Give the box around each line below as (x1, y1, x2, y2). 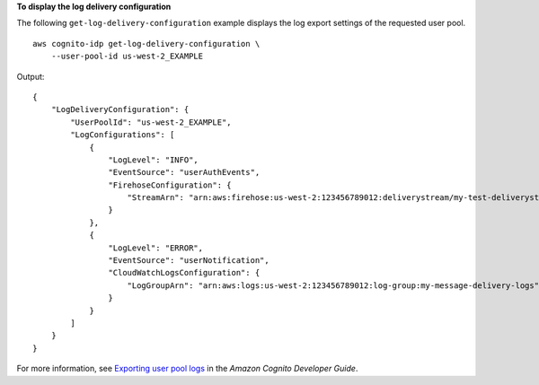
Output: (16, 71, 45, 82)
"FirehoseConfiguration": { (108, 179, 233, 190)
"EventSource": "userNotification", (108, 256, 269, 266)
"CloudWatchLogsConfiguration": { (108, 267, 261, 278)
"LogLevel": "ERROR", (108, 242, 204, 253)
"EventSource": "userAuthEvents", (108, 167, 261, 178)
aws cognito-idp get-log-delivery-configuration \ (32, 39, 261, 48)
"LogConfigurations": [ (70, 130, 175, 140)
